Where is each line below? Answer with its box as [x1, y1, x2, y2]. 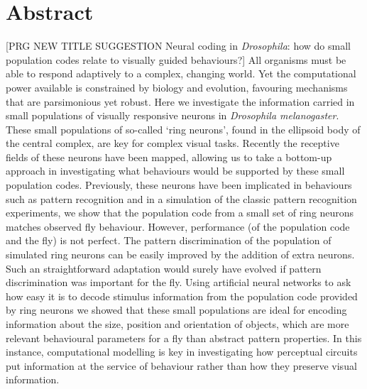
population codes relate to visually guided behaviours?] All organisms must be [6, 52, 346, 67]
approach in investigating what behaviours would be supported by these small [6, 163, 345, 178]
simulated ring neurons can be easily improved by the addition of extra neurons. [6, 247, 355, 262]
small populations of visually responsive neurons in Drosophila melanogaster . [6, 108, 339, 123]
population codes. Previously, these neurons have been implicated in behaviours [6, 177, 352, 192]
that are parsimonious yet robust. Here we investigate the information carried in [6, 94, 355, 109]
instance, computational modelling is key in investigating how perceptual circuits [6, 344, 358, 359]
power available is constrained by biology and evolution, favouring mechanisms [6, 80, 348, 94]
